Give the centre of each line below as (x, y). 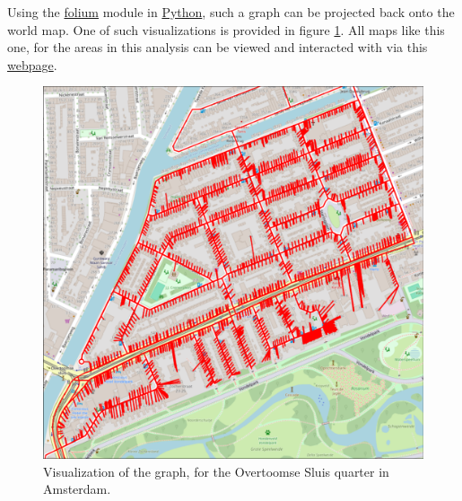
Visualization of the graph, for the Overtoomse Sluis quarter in (216, 471)
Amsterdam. (77, 489)
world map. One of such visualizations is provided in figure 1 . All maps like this (226, 29)
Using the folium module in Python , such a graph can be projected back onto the (231, 12)
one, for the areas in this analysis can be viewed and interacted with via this (218, 47)
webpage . (32, 64)
